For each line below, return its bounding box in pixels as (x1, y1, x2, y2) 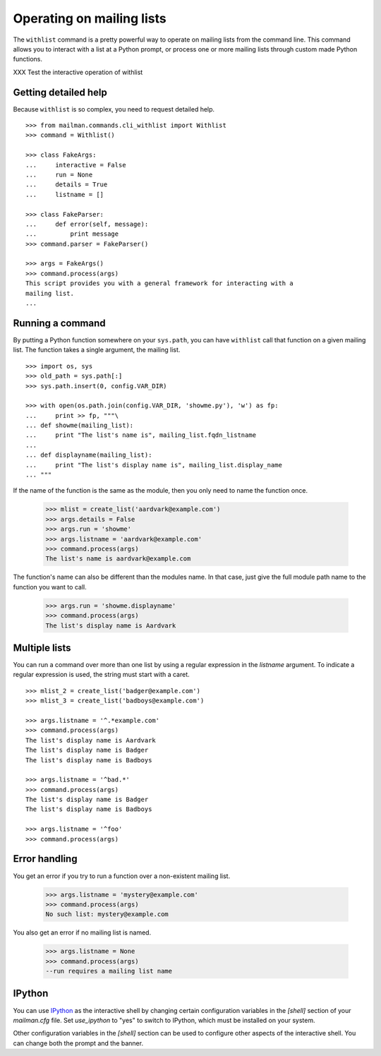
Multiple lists (13, 642, 71, 654)
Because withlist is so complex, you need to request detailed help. (13, 104, 215, 113)
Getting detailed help (13, 86, 107, 98)
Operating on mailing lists (13, 11, 167, 26)
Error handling (13, 853, 78, 865)
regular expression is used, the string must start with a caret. (13, 671, 190, 679)
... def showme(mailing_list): (25, 421, 134, 430)
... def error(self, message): (25, 220, 149, 228)
